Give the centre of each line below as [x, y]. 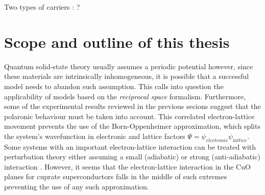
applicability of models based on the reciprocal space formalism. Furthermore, [125, 96]
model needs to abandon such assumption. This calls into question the [114, 86]
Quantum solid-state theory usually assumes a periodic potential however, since [129, 66]
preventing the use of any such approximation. [77, 187]
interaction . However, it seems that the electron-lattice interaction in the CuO [127, 166]
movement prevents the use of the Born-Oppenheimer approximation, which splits [132, 126]
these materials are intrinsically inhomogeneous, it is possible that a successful [127, 76]
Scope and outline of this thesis [117, 41]
